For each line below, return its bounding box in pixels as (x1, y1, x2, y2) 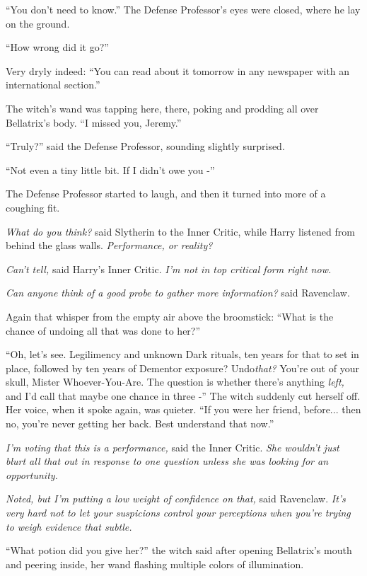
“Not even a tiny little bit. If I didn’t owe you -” (6, 162, 215, 177)
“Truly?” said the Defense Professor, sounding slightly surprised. (6, 139, 285, 154)
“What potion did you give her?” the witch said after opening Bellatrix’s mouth (6, 543, 352, 558)
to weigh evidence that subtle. (6, 519, 132, 534)
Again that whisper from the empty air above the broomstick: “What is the (6, 309, 334, 323)
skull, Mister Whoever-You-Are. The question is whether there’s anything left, (6, 374, 344, 389)
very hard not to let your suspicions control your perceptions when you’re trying (6, 505, 351, 520)
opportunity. (6, 467, 58, 482)
